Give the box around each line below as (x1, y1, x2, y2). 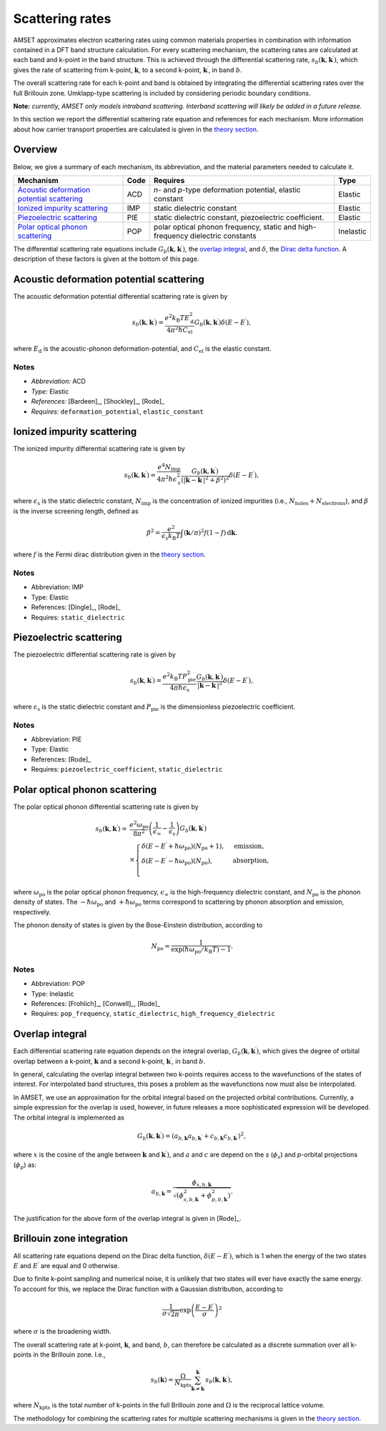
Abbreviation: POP (31, 979, 86, 988)
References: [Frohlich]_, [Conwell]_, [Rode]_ (31, 999, 161, 1007)
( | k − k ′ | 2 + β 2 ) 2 (181, 474, 229, 484)
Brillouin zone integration (13, 1232, 129, 1245)
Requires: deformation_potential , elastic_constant (31, 407, 204, 416)
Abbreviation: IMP (31, 583, 84, 592)
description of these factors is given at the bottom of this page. (13, 254, 199, 264)
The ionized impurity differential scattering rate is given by (13, 444, 185, 453)
